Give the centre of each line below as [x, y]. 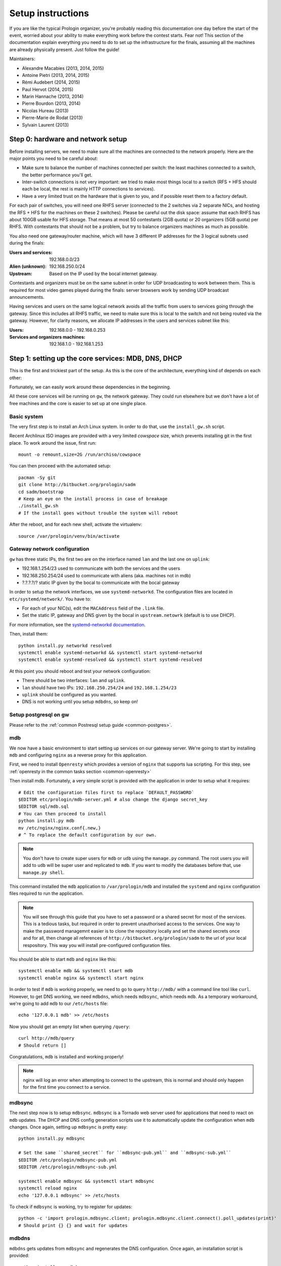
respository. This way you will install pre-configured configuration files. [97, 945]
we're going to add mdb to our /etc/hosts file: [59, 1003]
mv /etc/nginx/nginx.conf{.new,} [60, 828]
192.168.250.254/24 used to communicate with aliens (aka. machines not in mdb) [106, 575]
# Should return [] [42, 1045]
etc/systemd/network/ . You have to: [50, 599]
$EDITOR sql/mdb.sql [44, 807]
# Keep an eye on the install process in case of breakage [93, 499]
